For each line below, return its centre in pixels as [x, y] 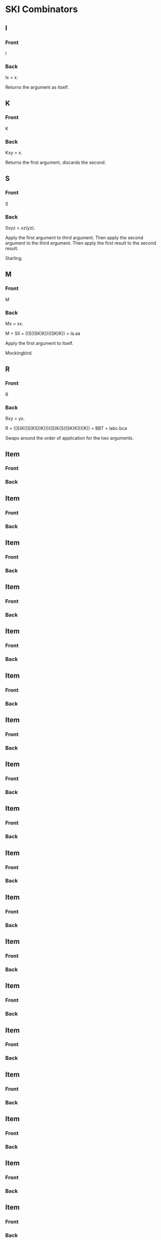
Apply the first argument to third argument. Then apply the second [74, 238]
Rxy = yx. [15, 419]
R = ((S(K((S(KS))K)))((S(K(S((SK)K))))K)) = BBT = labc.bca [66, 428]
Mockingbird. [19, 353]
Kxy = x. [14, 153]
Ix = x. [12, 77]
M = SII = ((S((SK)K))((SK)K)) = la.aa [43, 334]
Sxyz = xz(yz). [20, 228]
